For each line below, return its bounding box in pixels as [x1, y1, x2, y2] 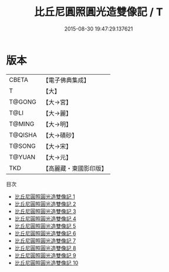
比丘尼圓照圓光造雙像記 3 [14, 207, 76, 215]
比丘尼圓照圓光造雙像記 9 [14, 251, 76, 259]
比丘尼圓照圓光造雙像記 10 [14, 259, 79, 266]
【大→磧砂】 [42, 131, 78, 139]
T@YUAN [9, 152, 36, 161]
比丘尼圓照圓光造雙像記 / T [34, 5, 163, 19]
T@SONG [9, 142, 36, 150]
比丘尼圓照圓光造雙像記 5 [14, 222, 76, 230]
